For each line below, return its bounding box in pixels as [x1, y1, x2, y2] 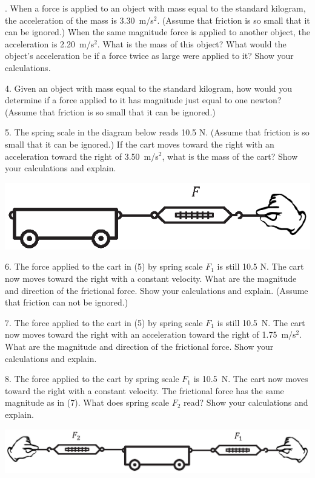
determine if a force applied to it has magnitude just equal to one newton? [5, 94, 282, 106]
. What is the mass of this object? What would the [97, 37, 287, 50]
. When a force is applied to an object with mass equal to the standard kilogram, [5, 2, 306, 14]
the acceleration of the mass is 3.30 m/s [5, 13, 154, 26]
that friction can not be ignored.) [5, 296, 128, 309]
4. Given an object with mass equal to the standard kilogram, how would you [5, 81, 293, 94]
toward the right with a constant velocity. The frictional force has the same [5, 384, 284, 397]
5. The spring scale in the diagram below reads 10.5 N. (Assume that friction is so [5, 126, 310, 138]
